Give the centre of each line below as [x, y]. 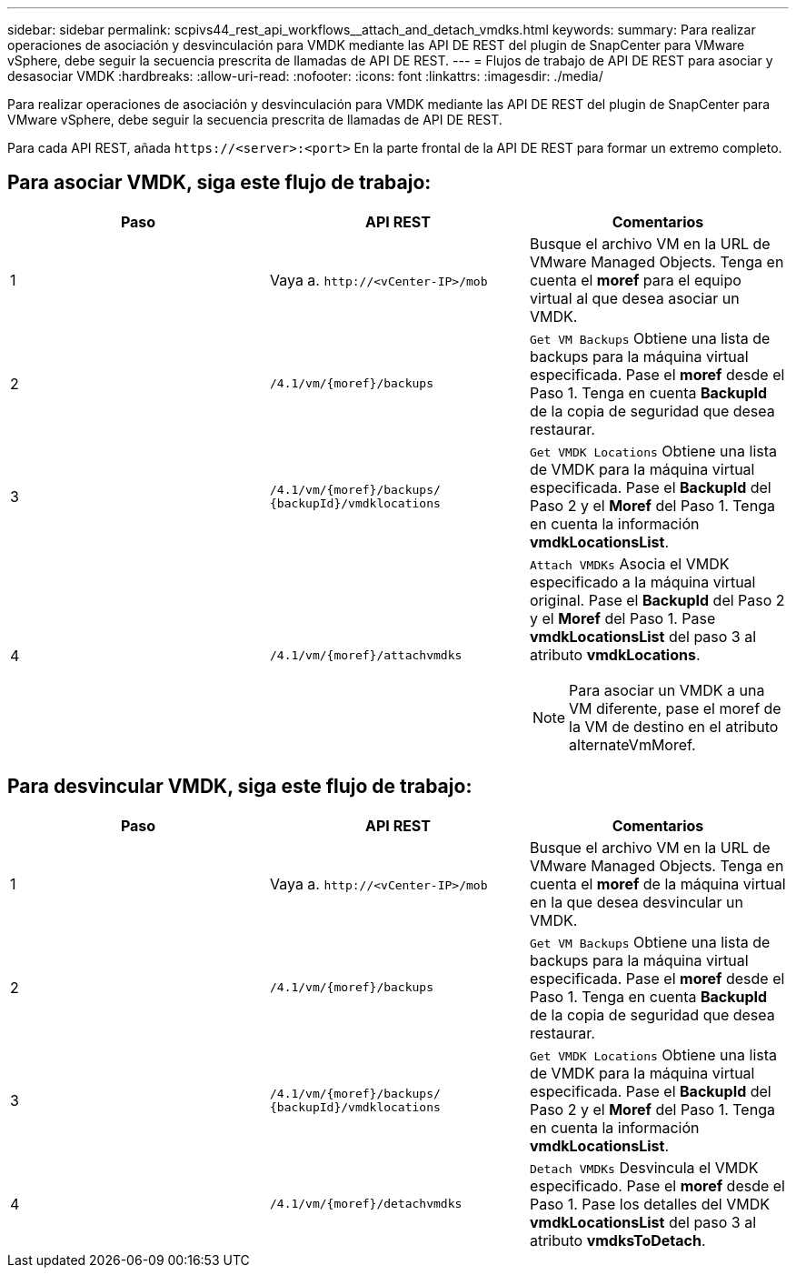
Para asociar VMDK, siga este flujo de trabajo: [219, 183]
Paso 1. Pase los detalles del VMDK [649, 1204]
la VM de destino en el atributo [674, 726]
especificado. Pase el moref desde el [657, 1185]
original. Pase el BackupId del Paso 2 [657, 600]
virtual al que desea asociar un [634, 298]
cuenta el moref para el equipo [635, 280]
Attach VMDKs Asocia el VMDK [629, 563]
